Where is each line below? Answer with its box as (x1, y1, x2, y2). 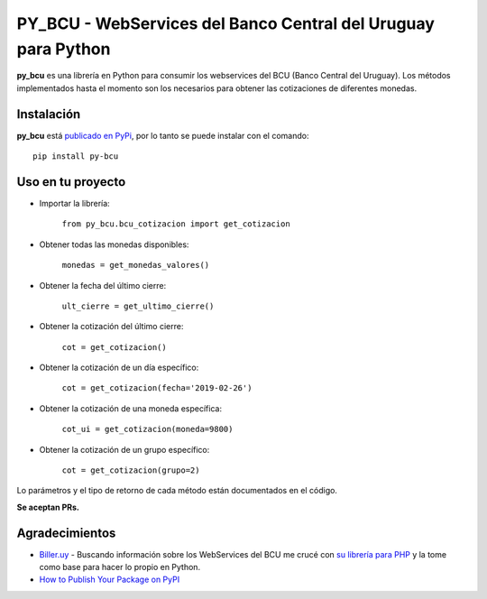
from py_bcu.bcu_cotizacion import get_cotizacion (61, 219, 290, 229)
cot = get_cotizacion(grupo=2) (61, 465, 200, 475)
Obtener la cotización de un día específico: (39, 362, 199, 373)
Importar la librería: (39, 198, 110, 208)
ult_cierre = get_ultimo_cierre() (61, 300, 215, 311)
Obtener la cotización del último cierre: (39, 321, 184, 332)
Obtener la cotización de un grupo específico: (39, 444, 210, 455)
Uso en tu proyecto (16, 174, 126, 189)
